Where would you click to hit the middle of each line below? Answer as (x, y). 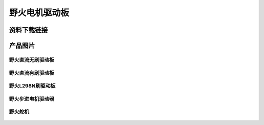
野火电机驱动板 (39, 13)
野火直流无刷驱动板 (32, 60)
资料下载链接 (28, 30)
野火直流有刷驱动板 (32, 73)
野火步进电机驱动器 (32, 99)
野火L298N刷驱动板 (32, 86)
